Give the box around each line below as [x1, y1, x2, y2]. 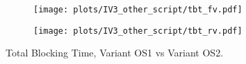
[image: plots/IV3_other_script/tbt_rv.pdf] [33, 25, 243, 36]
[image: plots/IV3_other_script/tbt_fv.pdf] [33, 5, 243, 14]
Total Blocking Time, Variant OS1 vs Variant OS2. [6, 45, 224, 60]
